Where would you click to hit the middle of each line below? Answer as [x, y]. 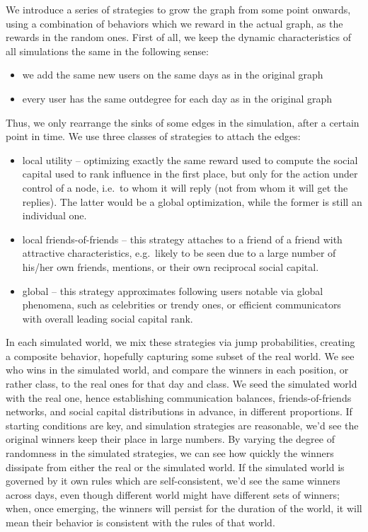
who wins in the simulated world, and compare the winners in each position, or [177, 370]
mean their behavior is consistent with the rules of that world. [140, 522]
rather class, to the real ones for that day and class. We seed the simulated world [182, 384]
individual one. [54, 215]
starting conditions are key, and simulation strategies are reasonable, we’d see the [182, 425]
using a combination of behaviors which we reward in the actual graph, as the [174, 23]
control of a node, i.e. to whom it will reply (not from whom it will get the [185, 187]
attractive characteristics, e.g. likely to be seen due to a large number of [179, 253]
